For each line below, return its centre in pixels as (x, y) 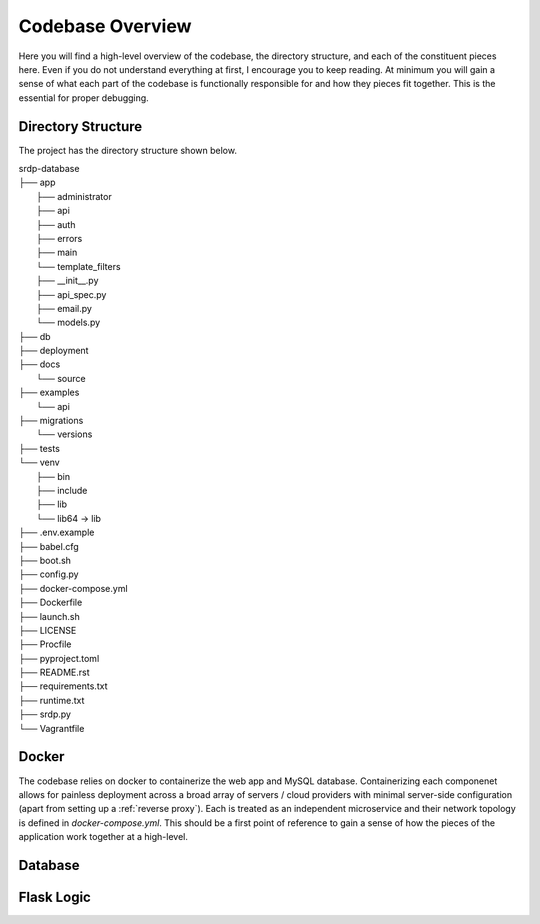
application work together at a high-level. (103, 837)
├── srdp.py (45, 714)
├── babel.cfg (48, 546)
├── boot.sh (45, 560)
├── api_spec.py (71, 294)
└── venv (39, 462)
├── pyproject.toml (59, 658)
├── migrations (51, 421)
